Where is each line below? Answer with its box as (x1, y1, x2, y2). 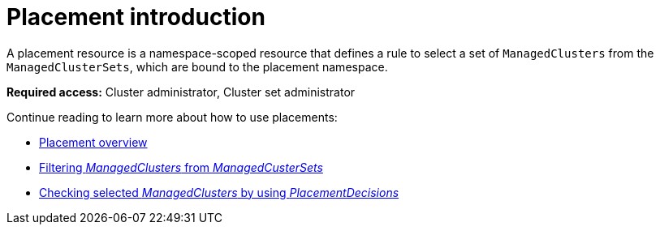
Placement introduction (6, 3, 265, 31)
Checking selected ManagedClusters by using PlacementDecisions (39, 185, 399, 199)
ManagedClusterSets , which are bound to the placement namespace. (6, 59, 388, 74)
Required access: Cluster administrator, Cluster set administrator (6, 84, 356, 99)
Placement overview (39, 135, 148, 149)
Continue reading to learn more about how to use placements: (6, 109, 338, 124)
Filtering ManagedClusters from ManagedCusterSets (39, 160, 323, 174)
